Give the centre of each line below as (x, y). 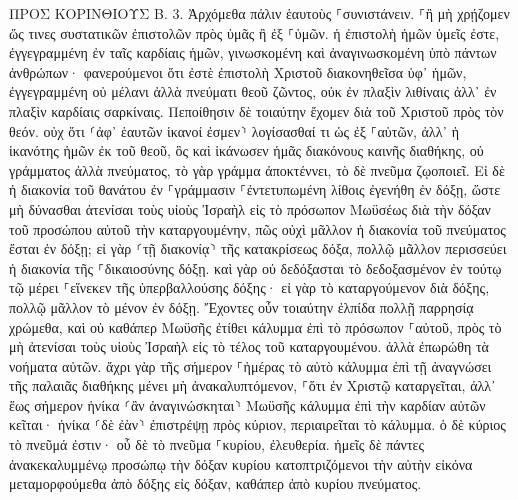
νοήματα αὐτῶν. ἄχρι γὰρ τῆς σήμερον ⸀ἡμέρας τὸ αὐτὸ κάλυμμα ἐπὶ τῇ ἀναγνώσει (250, 365)
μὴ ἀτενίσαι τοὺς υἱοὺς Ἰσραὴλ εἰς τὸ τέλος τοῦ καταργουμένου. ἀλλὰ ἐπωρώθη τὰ (249, 346)
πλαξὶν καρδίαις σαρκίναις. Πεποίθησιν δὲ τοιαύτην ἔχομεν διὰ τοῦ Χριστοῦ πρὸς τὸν (256, 110)
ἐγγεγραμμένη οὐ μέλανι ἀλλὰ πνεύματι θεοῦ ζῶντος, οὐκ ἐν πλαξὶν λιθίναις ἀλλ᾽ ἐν (253, 91)
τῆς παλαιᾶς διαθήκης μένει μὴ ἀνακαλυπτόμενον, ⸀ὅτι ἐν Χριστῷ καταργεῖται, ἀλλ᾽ (252, 385)
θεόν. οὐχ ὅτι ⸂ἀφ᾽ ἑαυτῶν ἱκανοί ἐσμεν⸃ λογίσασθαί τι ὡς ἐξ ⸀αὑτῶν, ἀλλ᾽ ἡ (234, 130)
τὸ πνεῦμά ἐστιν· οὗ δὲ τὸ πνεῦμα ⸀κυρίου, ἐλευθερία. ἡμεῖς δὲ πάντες (216, 444)
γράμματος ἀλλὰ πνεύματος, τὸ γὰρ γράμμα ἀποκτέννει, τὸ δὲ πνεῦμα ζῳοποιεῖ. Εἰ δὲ (257, 169)
